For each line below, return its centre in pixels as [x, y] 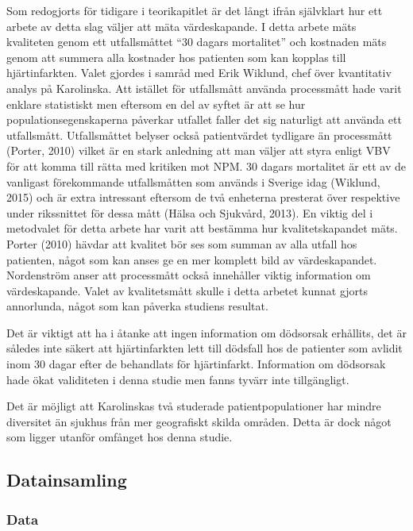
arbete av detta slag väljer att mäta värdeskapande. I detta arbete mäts [181, 26]
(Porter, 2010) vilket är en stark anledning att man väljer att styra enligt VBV [199, 150]
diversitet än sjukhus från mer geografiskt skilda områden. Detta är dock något [199, 421]
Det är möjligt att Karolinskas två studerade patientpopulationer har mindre [194, 406]
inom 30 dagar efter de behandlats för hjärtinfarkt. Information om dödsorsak [196, 364]
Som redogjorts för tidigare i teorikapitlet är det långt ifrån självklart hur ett [195, 10]
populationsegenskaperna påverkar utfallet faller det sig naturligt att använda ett [204, 119]
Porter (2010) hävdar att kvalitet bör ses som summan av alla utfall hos [182, 243]
